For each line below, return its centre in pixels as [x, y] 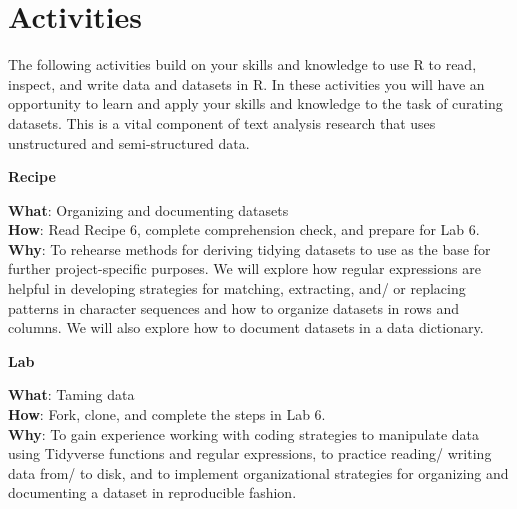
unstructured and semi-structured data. [129, 142]
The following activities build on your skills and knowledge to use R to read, [242, 64]
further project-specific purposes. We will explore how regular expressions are [244, 268]
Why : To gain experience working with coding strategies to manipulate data [244, 433]
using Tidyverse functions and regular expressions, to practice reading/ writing [250, 453]
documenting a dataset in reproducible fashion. [152, 492]
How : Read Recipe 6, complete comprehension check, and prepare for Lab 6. [244, 229]
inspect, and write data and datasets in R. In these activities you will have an [246, 83]
